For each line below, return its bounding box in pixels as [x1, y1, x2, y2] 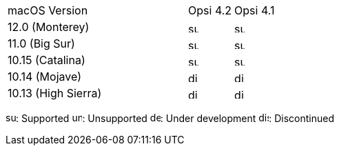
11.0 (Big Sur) [8, 37, 75, 50]
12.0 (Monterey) [8, 20, 90, 34]
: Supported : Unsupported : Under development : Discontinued [16, 112, 335, 124]
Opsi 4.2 [188, 3, 232, 17]
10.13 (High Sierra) [8, 86, 102, 100]
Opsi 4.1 [234, 3, 275, 17]
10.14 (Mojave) [8, 70, 82, 83]
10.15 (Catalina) [8, 53, 85, 67]
